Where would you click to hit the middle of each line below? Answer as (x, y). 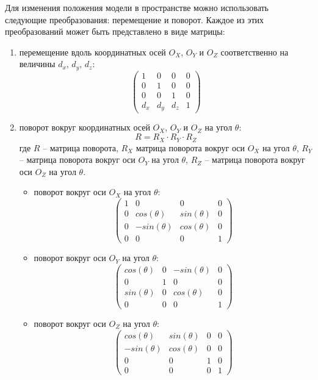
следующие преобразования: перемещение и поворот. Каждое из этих (135, 19)
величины (37, 64)
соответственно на (255, 52)
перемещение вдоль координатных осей (92, 52)
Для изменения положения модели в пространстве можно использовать (137, 7)
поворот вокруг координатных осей (85, 127)
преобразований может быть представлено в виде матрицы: (115, 31)
